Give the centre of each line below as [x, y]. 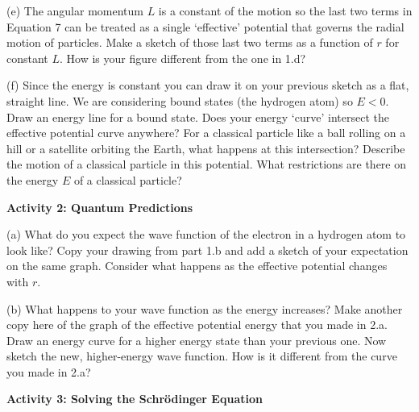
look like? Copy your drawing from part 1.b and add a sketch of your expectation [207, 250]
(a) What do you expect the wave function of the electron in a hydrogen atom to [206, 234]
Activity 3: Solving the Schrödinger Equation [135, 399]
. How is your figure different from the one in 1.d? [183, 58]
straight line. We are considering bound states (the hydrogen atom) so [180, 100]
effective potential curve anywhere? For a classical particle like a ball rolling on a [206, 133]
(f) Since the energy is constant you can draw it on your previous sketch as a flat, [208, 85]
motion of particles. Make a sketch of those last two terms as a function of [190, 42]
